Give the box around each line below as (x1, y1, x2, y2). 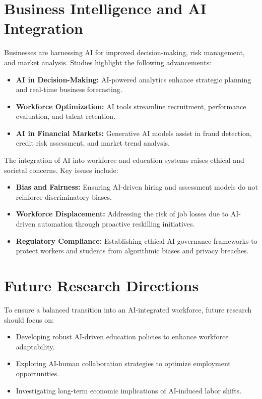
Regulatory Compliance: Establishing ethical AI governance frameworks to (16, 235, 257, 246)
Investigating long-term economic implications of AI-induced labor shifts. (16, 385, 242, 395)
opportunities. (16, 368, 59, 378)
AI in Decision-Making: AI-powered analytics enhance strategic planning (16, 74, 251, 84)
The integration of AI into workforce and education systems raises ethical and (4, 155, 244, 165)
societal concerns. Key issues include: (4, 164, 118, 175)
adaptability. (16, 341, 55, 351)
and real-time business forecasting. (16, 84, 122, 95)
